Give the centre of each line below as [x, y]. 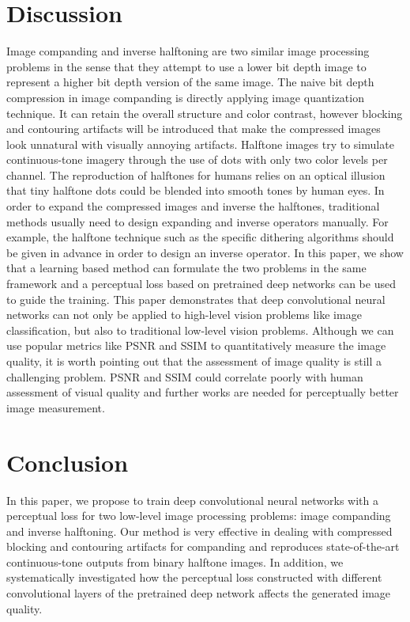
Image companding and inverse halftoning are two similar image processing [188, 51]
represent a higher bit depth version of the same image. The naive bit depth [190, 82]
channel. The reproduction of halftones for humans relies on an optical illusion [196, 174]
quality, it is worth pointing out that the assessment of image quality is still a [194, 361]
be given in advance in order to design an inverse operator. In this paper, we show [205, 252]
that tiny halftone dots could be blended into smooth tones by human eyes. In [196, 190]
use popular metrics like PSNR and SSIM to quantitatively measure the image [196, 345]
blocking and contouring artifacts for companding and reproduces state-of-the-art [203, 546]
